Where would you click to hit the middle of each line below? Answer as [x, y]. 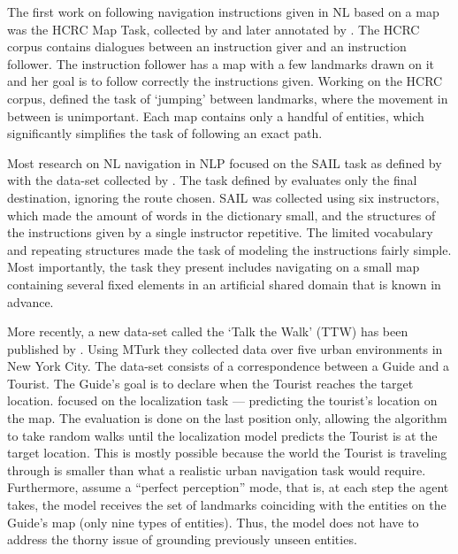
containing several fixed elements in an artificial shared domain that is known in [224, 284]
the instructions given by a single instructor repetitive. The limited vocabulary [220, 232]
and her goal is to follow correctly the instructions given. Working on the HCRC [225, 81]
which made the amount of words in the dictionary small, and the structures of [221, 215]
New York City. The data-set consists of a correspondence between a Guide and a [228, 366]
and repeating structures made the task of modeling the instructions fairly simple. [229, 249]
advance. [31, 301]
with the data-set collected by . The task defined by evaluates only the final [212, 180]
